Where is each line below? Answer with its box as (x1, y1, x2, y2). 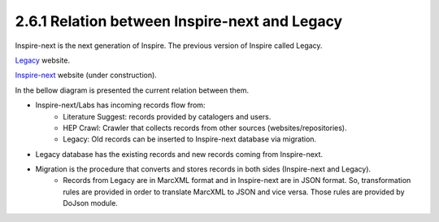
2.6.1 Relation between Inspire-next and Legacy (15, 12, 343, 30)
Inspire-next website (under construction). (15, 70, 158, 81)
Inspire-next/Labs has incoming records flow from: (35, 100, 206, 110)
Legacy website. (15, 55, 71, 65)
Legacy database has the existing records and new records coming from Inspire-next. (35, 149, 324, 159)
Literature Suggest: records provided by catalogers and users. (63, 111, 272, 121)
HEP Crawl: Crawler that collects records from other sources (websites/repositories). (63, 123, 347, 133)
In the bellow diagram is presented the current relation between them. (15, 85, 250, 95)
